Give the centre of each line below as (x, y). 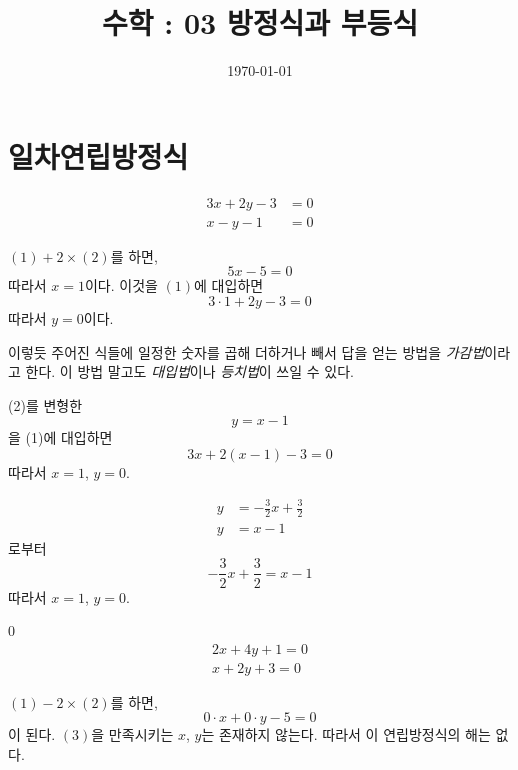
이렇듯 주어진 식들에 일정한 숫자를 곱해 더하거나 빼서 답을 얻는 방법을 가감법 (246, 351)
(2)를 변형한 (45, 404)
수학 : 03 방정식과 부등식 (260, 22)
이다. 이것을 (121, 285)
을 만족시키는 (132, 734)
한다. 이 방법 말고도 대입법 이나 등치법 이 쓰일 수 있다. (189, 371)
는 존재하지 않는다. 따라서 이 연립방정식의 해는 (346, 734)
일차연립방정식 (98, 155)
